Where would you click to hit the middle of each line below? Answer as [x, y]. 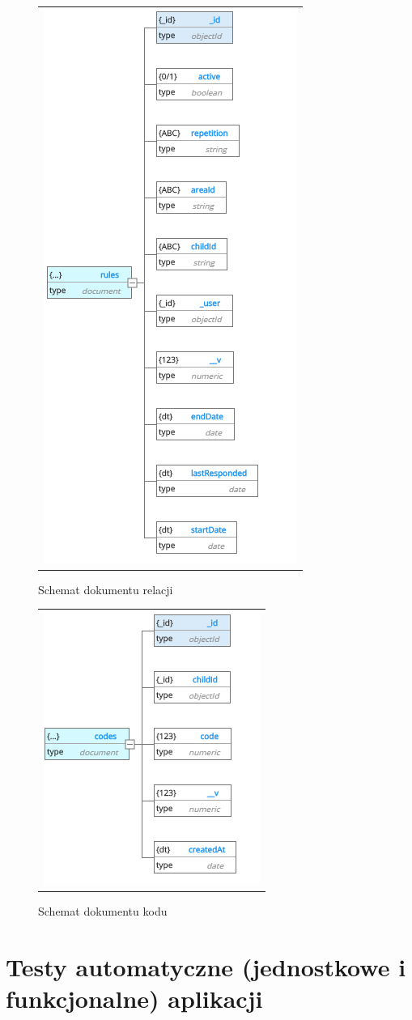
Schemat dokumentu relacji [106, 589]
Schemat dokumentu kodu [103, 911]
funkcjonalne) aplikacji [134, 999]
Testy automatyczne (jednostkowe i [206, 967]
